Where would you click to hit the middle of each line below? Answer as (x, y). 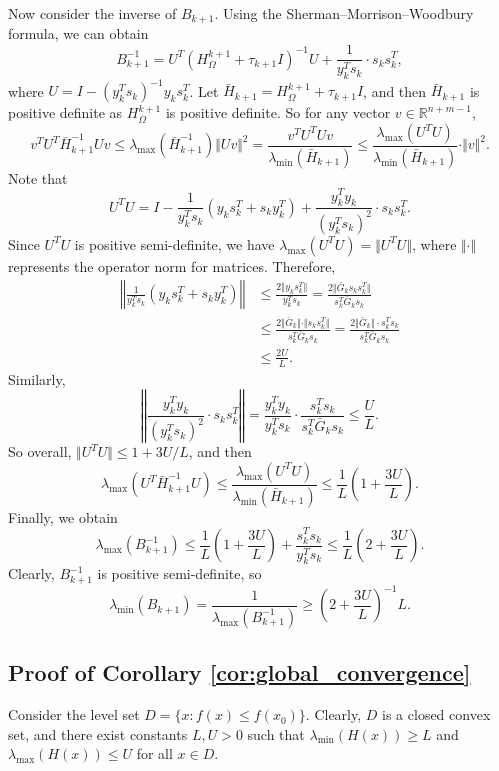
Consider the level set (74, 714)
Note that (38, 177)
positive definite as (65, 112)
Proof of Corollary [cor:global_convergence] (239, 672)
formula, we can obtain (78, 33)
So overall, (40, 451)
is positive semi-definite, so (179, 573)
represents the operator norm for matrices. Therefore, (172, 265)
